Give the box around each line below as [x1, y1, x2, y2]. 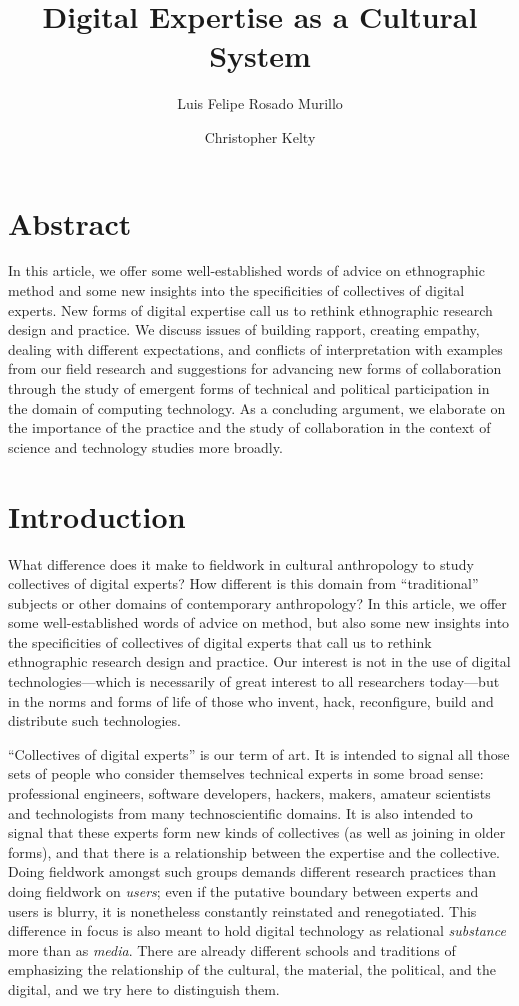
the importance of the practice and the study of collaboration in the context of [8, 417, 491, 438]
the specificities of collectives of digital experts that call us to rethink [8, 631, 432, 652]
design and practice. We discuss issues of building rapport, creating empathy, [8, 319, 480, 340]
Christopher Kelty [204, 126, 316, 147]
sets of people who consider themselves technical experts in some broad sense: [8, 763, 484, 784]
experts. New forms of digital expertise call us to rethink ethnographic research [8, 299, 493, 320]
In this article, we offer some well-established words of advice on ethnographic [8, 260, 485, 281]
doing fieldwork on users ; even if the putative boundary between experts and [8, 881, 479, 901]
